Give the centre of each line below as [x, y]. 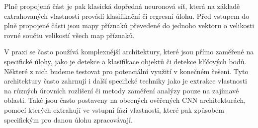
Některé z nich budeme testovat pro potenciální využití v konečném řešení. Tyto [126, 71]
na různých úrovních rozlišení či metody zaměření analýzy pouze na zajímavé [122, 90]
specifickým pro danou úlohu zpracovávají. [68, 119]
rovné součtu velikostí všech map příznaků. [69, 35]
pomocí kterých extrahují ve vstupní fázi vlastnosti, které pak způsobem [114, 109]
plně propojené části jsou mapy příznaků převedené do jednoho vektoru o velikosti [129, 25]
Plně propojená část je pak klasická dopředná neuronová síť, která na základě [122, 6]
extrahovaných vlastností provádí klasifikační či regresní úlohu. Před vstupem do [127, 16]
